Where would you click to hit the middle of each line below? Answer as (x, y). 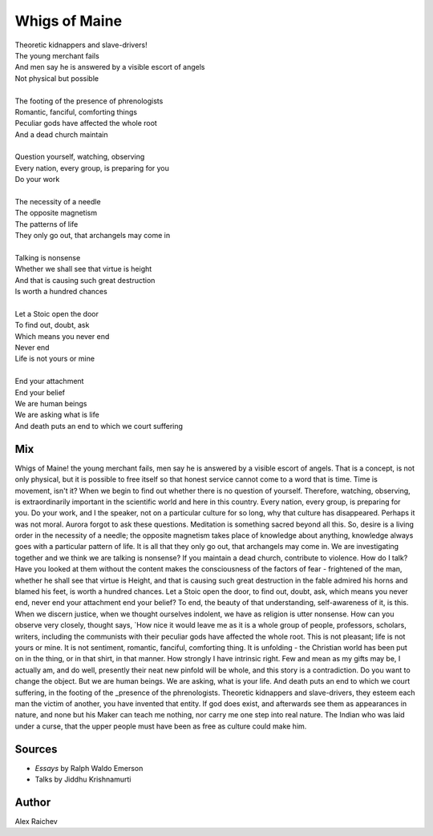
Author (33, 802)
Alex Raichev (36, 821)
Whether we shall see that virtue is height (83, 269)
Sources (36, 749)
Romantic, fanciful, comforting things (76, 111)
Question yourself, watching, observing (80, 157)
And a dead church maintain (61, 134)
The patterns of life (47, 224)
